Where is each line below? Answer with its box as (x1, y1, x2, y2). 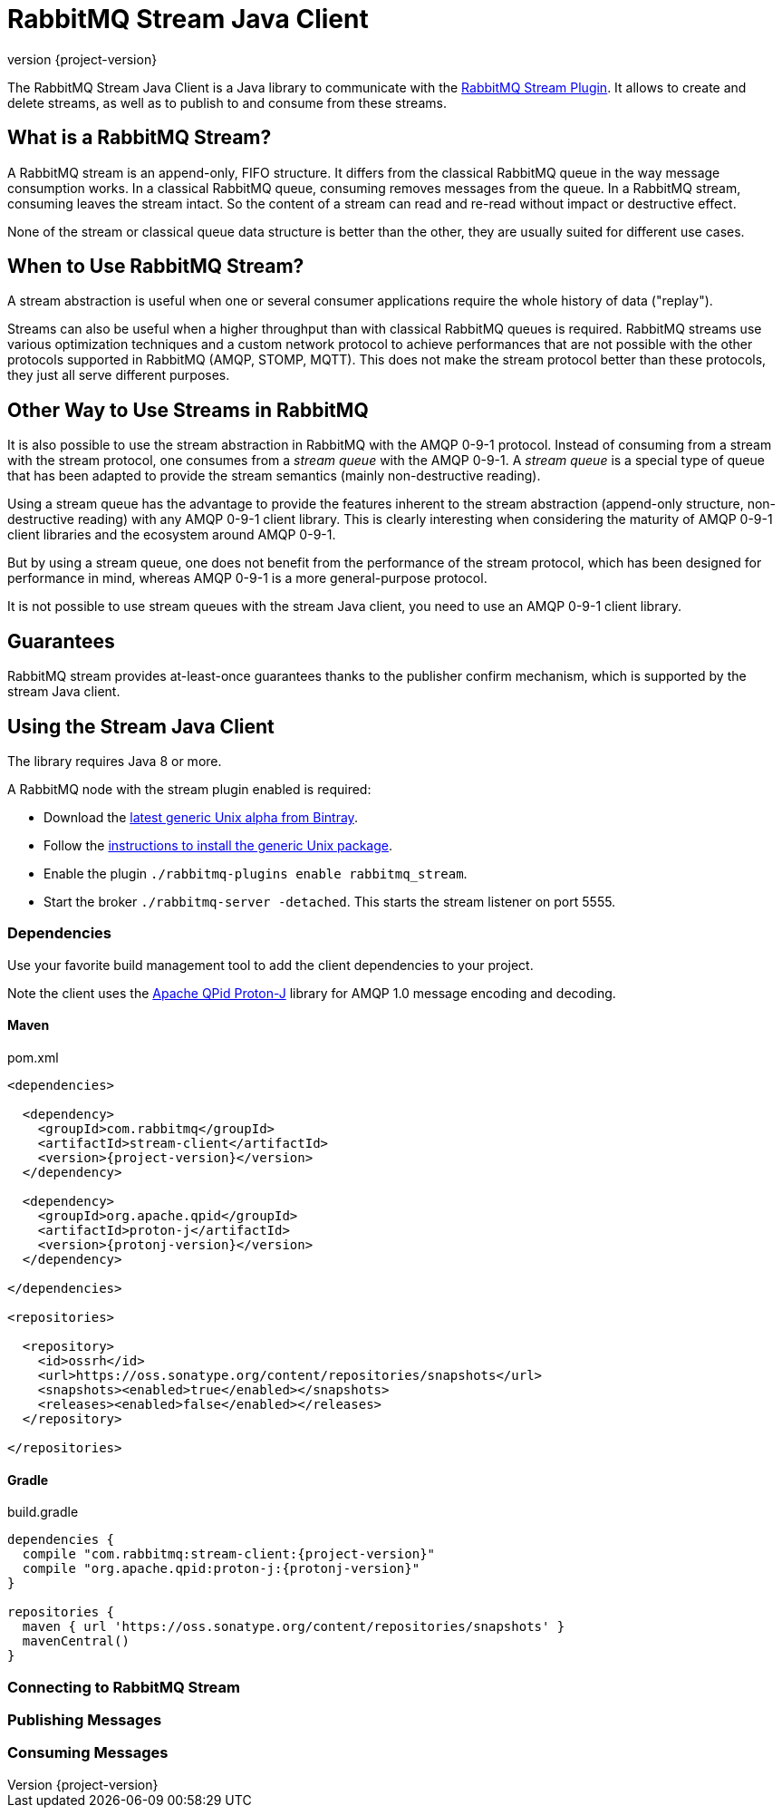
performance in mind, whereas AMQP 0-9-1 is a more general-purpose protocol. (7, 570, 488, 587)
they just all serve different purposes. (7, 367, 230, 383)
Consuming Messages (7, 1743, 169, 1762)
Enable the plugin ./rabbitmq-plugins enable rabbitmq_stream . (43, 865, 468, 881)
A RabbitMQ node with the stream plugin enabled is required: (7, 781, 372, 797)
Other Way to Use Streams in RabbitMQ (7, 398, 369, 422)
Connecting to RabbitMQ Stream (7, 1677, 240, 1696)
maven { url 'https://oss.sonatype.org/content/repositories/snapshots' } (22, 1619, 565, 1635)
